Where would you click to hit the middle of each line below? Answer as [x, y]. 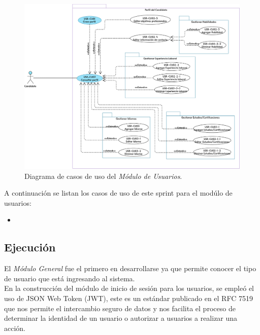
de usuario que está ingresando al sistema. [70, 278]
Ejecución [30, 247]
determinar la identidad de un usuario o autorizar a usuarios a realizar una [121, 318]
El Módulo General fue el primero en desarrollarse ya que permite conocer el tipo [130, 268]
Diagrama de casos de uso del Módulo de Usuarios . [103, 176]
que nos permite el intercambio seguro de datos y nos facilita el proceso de [120, 308]
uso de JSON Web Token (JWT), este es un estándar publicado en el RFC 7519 [128, 298]
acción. [15, 328]
